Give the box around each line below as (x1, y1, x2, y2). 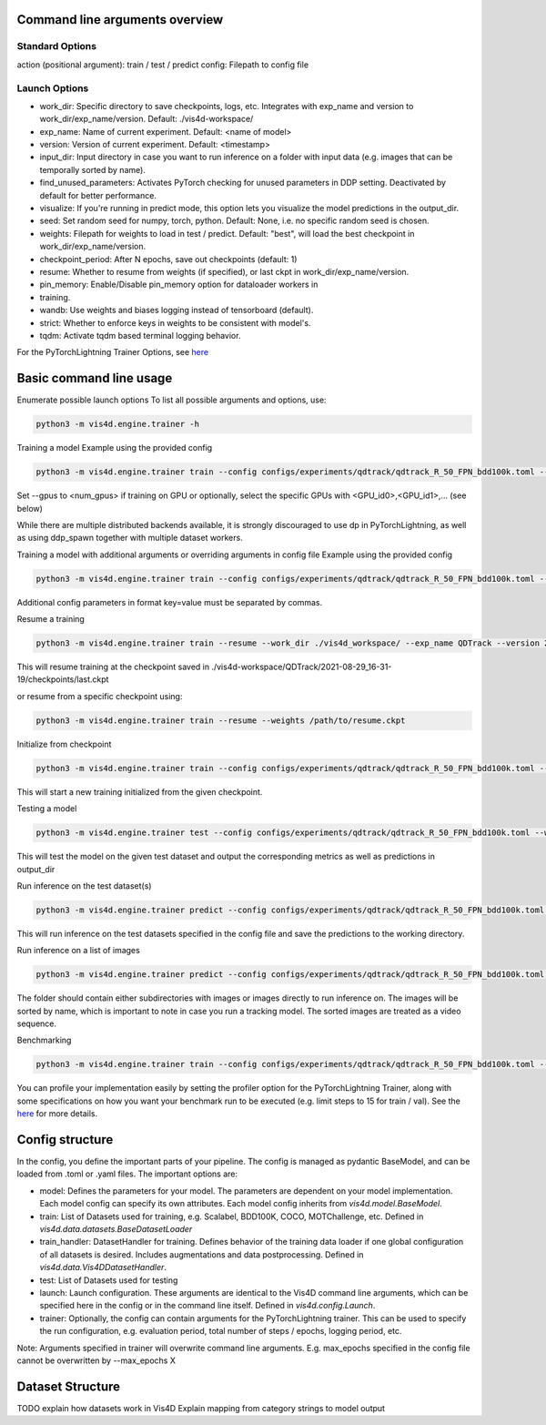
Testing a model (16, 803, 77, 814)
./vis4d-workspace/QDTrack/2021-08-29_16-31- (210, 661, 392, 673)
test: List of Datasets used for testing (39, 1275, 178, 1286)
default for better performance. (39, 189, 157, 200)
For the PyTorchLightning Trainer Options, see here (16, 347, 209, 358)
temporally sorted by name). (39, 164, 146, 175)
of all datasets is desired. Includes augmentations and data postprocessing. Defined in (39, 1248, 364, 1260)
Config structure (16, 1132, 114, 1147)
